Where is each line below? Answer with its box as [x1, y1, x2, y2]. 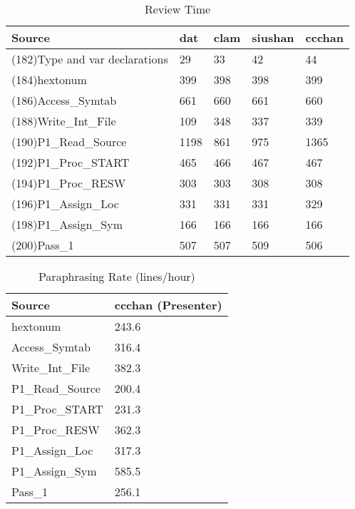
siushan [252, 29, 294, 46]
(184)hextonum [11, 71, 87, 88]
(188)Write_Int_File [11, 113, 116, 129]
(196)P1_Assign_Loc [11, 195, 119, 212]
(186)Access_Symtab [11, 92, 117, 108]
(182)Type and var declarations [11, 51, 168, 67]
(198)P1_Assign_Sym [11, 216, 123, 232]
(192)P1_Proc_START [11, 154, 130, 170]
